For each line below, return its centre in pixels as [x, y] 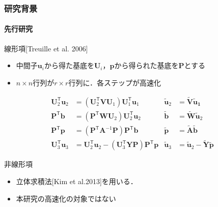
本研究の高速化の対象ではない [66, 198]
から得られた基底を [146, 65]
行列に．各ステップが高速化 [115, 82]
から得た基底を [69, 65]
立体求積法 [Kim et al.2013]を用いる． [77, 181]
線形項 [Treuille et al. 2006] [46, 48]
